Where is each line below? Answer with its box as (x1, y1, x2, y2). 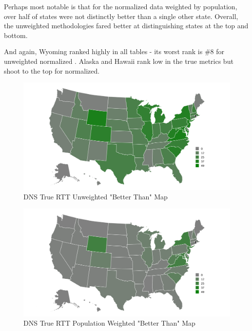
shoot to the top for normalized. (4, 65, 100, 76)
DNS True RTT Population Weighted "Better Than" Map (23, 318, 195, 328)
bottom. (4, 30, 28, 40)
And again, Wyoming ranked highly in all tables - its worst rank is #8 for (4, 46, 224, 57)
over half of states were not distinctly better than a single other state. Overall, (4, 11, 238, 21)
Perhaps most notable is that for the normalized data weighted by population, (4, 1, 237, 11)
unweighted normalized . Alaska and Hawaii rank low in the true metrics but (4, 56, 233, 66)
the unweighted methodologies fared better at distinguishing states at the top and (4, 20, 249, 31)
